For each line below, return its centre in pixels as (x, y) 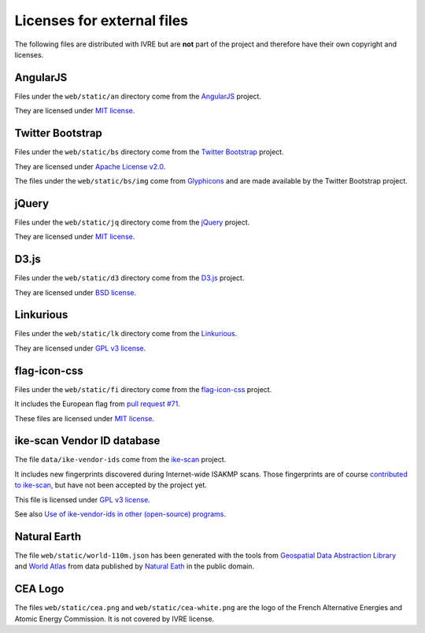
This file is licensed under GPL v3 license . (83, 499)
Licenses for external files (102, 20)
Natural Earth (48, 537)
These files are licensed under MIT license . (85, 418)
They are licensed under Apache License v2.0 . (90, 166)
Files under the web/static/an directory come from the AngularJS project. (138, 96)
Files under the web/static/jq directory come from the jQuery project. (132, 222)
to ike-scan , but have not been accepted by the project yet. (111, 485)
